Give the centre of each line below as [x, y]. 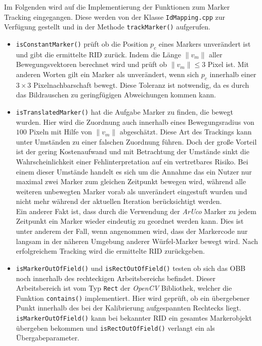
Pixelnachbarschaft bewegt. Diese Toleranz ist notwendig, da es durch [141, 84]
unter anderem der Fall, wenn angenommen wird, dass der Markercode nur [132, 231]
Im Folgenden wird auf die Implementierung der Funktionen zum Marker [117, 7]
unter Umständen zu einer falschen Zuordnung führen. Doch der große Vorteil [136, 141]
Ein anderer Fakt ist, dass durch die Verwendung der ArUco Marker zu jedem [136, 211]
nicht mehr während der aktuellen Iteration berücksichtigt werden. [119, 201]
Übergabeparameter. [48, 338]
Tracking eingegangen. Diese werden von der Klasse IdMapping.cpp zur [115, 16]
